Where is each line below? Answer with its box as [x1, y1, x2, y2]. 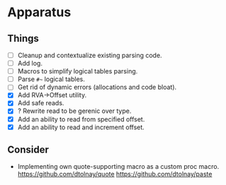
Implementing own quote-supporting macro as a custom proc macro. [17, 162, 220, 171]
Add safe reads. [17, 99, 64, 107]
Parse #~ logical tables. [17, 75, 85, 83]
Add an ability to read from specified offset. [17, 114, 145, 124]
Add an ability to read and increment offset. [17, 123, 145, 131]
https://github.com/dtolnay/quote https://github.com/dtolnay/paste [17, 170, 213, 179]
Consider [7, 144, 50, 156]
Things [7, 32, 39, 44]
